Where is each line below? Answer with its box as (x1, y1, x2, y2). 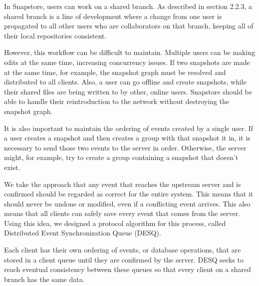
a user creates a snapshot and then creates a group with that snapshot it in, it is (4, 132, 251, 143)
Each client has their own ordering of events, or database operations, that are (4, 244, 241, 255)
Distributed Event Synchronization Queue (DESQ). (4, 227, 161, 238)
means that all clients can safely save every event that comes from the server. (4, 208, 241, 218)
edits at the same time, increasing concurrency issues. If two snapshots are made (4, 56, 250, 67)
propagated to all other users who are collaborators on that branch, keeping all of (4, 20, 254, 31)
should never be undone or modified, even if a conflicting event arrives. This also (4, 198, 251, 208)
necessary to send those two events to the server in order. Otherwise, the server (4, 142, 247, 152)
